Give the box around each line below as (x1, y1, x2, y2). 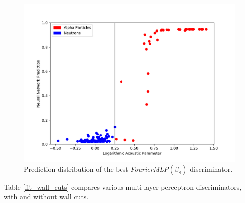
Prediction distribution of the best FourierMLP (24, 163, 169, 174)
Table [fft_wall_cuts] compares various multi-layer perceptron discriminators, (4, 181, 242, 192)
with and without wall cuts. (4, 191, 89, 202)
